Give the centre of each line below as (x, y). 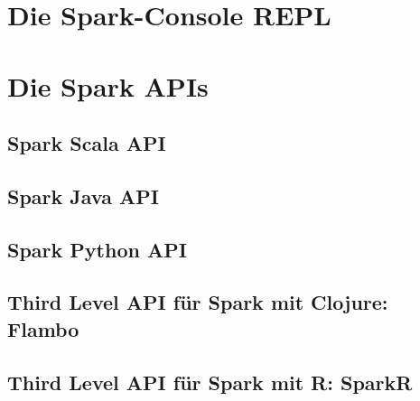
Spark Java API (83, 196)
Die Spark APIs (108, 85)
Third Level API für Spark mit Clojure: (198, 302)
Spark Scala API (87, 143)
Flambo (43, 328)
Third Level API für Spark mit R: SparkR (210, 382)
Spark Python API (97, 249)
